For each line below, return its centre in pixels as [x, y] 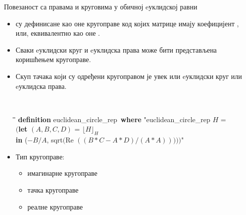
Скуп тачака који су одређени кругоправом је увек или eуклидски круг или [129, 76]
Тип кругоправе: [40, 156]
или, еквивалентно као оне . [58, 33]
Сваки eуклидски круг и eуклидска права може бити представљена [116, 49]
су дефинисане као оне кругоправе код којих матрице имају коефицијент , [127, 23]
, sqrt [55, 140]
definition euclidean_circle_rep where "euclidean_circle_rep [114, 119]
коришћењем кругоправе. [53, 59]
